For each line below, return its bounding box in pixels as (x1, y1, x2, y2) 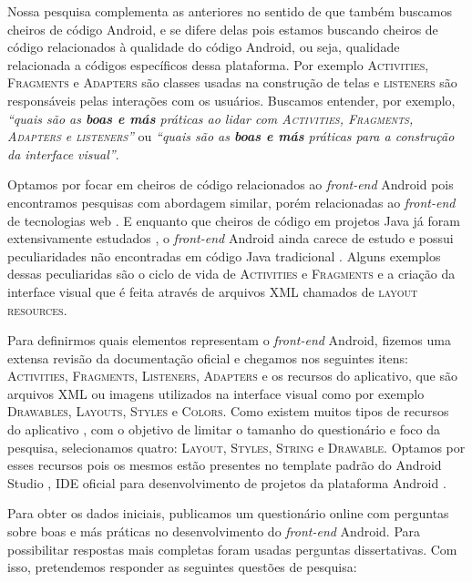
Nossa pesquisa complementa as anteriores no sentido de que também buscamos (7, 2, 452, 20)
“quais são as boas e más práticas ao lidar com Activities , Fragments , (7, 108, 414, 128)
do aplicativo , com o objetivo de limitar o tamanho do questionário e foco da (7, 420, 440, 439)
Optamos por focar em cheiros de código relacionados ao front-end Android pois (7, 175, 454, 194)
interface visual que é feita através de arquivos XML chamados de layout (7, 281, 418, 301)
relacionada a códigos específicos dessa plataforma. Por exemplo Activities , (7, 55, 429, 74)
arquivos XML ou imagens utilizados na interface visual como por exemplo (7, 383, 425, 403)
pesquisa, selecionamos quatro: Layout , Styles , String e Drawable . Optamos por (7, 437, 466, 456)
